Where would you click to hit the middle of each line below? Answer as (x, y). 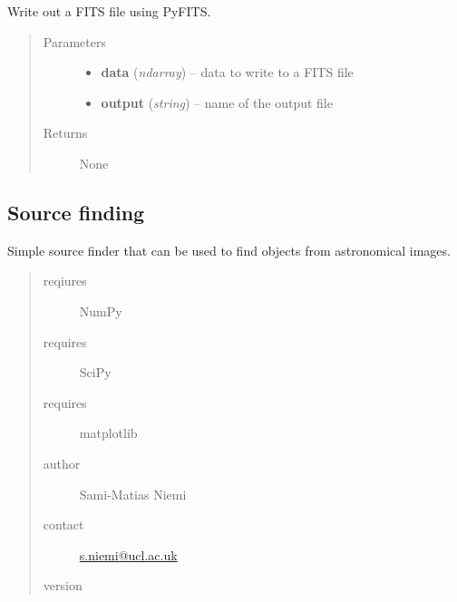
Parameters (74, 41)
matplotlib (108, 433)
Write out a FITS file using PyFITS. (109, 11)
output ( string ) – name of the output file (217, 102)
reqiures (65, 281)
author (62, 463)
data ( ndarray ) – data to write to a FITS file (227, 72)
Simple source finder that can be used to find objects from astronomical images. (229, 250)
